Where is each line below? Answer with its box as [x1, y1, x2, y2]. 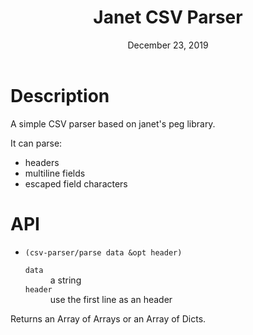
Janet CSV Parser [93, 6, 243, 29]
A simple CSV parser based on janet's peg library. [10, 117, 216, 130]
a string [49, 274, 82, 286]
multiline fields [24, 167, 86, 179]
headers [24, 156, 60, 168]
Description [10, 84, 110, 107]
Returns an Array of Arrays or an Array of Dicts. [10, 312, 207, 325]
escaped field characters [24, 177, 128, 190]
